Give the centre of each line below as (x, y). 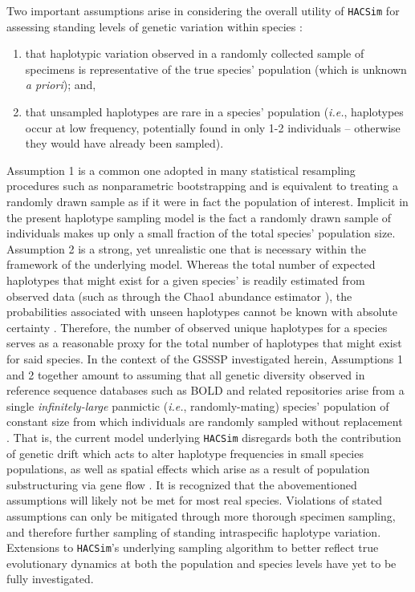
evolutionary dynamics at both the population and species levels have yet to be (201, 563)
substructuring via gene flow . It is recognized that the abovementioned (182, 484)
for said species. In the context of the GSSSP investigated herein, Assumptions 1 (205, 358)
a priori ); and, (61, 85)
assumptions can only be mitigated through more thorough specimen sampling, (201, 515)
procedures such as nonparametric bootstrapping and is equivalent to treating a (202, 186)
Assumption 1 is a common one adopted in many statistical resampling (181, 170)
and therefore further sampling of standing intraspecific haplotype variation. (194, 531)
